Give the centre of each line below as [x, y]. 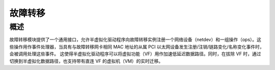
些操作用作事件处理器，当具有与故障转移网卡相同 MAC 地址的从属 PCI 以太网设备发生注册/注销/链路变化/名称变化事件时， [137, 47]
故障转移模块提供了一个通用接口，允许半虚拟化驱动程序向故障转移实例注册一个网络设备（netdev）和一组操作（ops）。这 [135, 40]
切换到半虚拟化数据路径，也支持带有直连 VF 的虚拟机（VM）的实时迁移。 [86, 61]
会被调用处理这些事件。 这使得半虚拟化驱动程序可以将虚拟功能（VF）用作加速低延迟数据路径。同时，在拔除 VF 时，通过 [135, 54]
